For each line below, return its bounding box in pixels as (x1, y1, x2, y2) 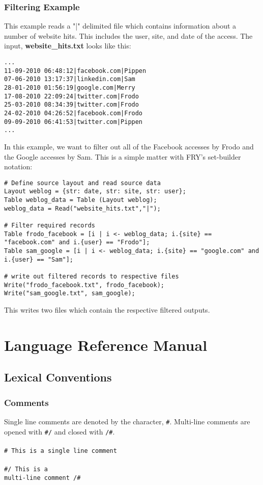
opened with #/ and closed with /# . (4, 426, 115, 437)
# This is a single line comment (4, 447, 117, 454)
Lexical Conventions (4, 369, 112, 385)
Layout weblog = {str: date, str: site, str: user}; (4, 188, 186, 195)
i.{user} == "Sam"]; (4, 256, 74, 263)
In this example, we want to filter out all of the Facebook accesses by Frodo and (4, 141, 254, 151)
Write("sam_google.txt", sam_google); (4, 290, 135, 297)
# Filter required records (4, 221, 95, 229)
